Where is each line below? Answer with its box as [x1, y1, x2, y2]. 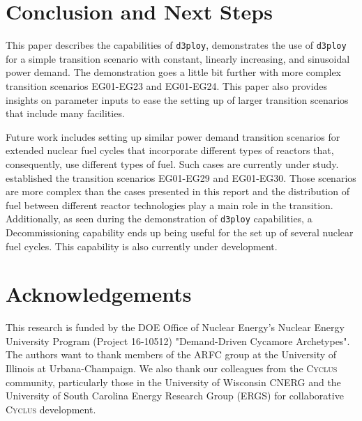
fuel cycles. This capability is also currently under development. [6, 238, 278, 253]
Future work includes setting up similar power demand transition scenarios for [6, 129, 340, 144]
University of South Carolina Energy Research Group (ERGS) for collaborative [6, 388, 344, 403]
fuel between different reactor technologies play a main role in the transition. [6, 197, 333, 212]
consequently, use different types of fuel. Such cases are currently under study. [6, 156, 339, 171]
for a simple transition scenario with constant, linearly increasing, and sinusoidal [6, 51, 350, 66]
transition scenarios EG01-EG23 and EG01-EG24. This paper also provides [6, 78, 328, 93]
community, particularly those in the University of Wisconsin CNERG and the [6, 374, 341, 389]
